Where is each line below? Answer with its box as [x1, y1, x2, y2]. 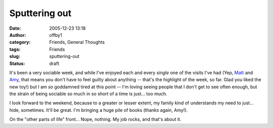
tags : [9, 46, 21, 52]
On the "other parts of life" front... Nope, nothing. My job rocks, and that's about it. [9, 116, 181, 122]
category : [9, 39, 31, 45]
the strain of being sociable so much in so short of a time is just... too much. [9, 91, 168, 97]
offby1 [49, 32, 63, 38]
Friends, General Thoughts [49, 39, 105, 45]
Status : [9, 60, 25, 67]
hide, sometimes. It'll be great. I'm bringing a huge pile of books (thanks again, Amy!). [9, 107, 188, 113]
